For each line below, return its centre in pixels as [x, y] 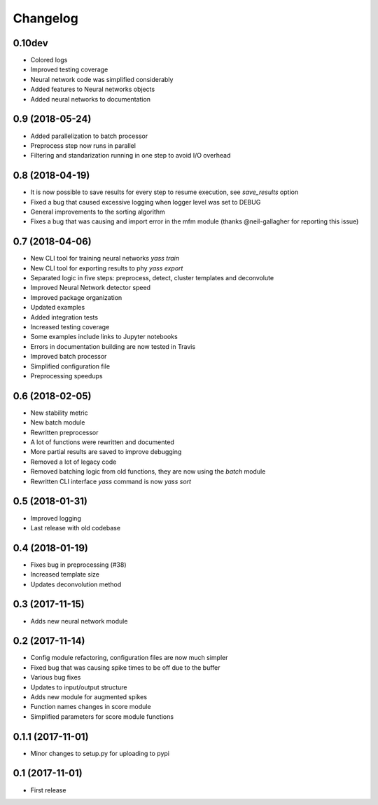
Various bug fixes [56, 677]
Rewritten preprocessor [64, 432]
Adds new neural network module [79, 621]
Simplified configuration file [70, 366]
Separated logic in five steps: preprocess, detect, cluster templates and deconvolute [152, 278]
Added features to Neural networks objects [93, 89]
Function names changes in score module [91, 707]
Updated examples [58, 308]
